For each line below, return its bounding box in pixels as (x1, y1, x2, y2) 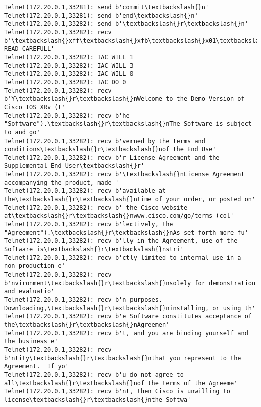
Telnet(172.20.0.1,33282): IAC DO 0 (4, 78, 126, 86)
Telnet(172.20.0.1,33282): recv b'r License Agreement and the (4, 154, 220, 161)
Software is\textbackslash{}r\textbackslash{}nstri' (4, 246, 184, 253)
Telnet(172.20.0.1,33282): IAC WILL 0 (4, 70, 134, 78)
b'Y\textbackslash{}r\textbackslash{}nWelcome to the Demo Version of (4, 95, 245, 103)
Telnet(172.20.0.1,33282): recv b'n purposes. (4, 296, 162, 303)
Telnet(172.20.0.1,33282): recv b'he (4, 112, 130, 119)
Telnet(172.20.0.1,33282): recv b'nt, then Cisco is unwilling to (4, 388, 231, 395)
